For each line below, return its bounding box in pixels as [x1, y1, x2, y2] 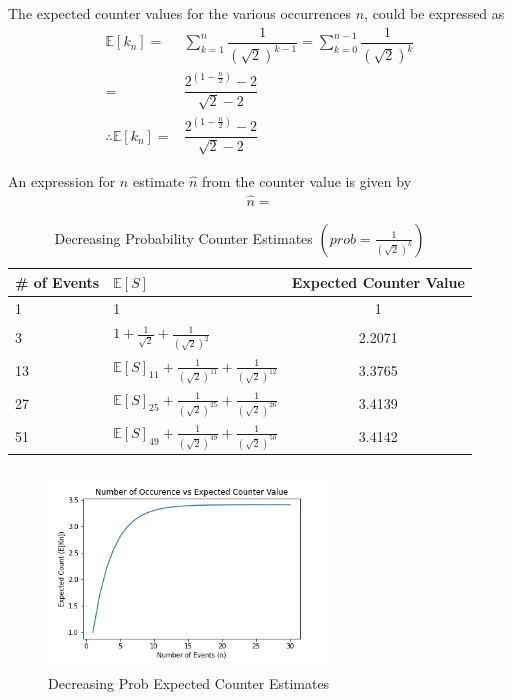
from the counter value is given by [202, 170, 412, 191]
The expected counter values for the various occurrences [8, 3, 351, 23]
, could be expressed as [364, 3, 505, 23]
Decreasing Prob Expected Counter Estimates [48, 672, 330, 693]
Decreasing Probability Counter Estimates [54, 227, 313, 248]
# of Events [15, 271, 100, 292]
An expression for [8, 170, 116, 191]
